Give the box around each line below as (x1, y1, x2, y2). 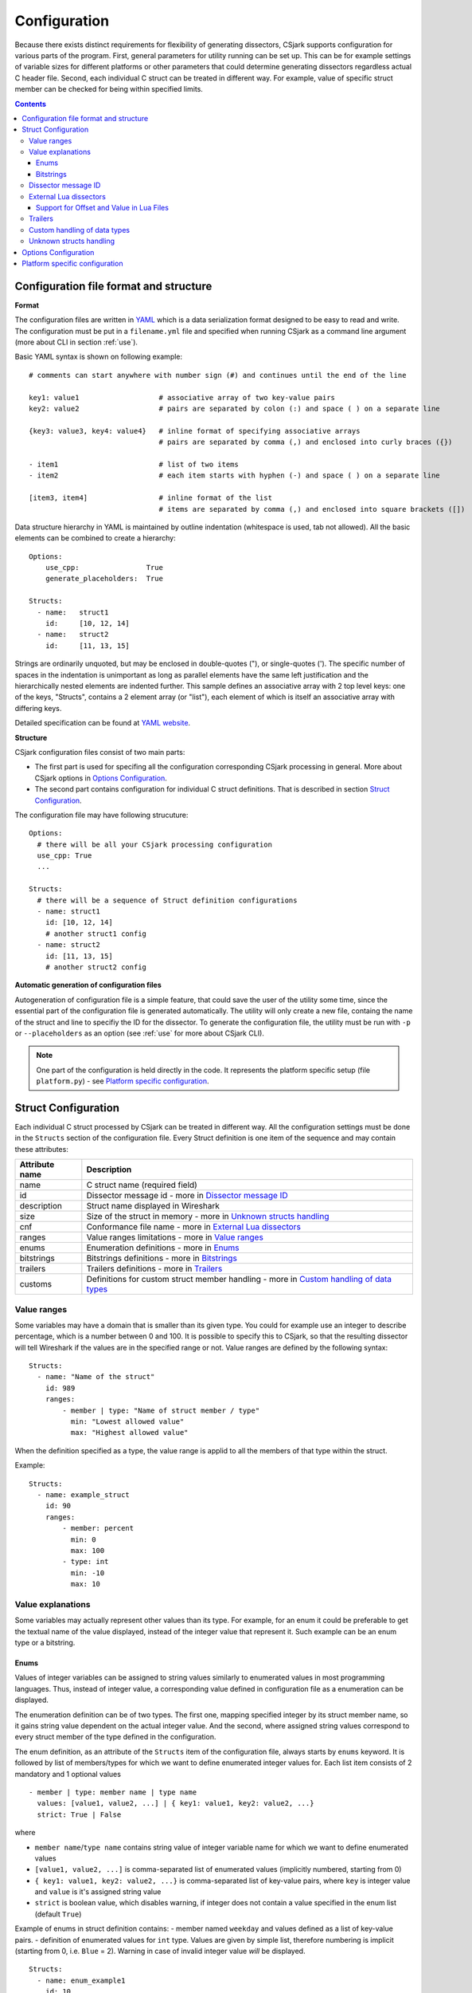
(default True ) (34, 1909, 82, 1919)
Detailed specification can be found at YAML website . (14, 718, 191, 728)
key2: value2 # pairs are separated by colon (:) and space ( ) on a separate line (29, 404, 441, 413)
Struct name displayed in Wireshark (86, 1201, 220, 1212)
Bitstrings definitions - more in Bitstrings (86, 1252, 238, 1264)
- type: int (62, 1557, 109, 1566)
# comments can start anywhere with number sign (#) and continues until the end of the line (29, 371, 407, 379)
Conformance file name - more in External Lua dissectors (86, 1221, 302, 1232)
